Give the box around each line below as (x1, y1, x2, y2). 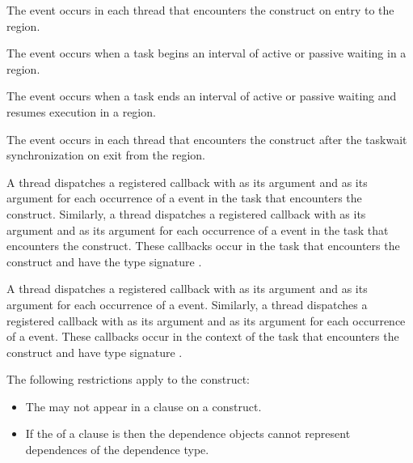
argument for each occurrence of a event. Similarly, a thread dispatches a (6, 295, 368, 312)
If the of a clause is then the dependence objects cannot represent (25, 425, 351, 442)
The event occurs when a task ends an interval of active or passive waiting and (6, 87, 397, 104)
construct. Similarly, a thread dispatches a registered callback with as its (6, 205, 366, 222)
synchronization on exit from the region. (6, 147, 205, 164)
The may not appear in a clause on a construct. (25, 397, 262, 414)
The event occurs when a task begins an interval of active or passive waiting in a (6, 45, 407, 62)
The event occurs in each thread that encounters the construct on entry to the (6, 2, 394, 18)
